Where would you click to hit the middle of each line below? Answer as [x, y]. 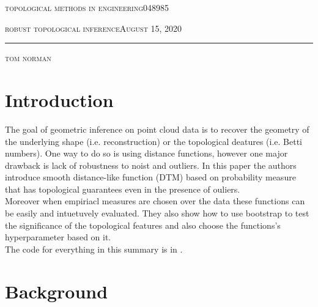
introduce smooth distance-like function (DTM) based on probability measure [150, 177]
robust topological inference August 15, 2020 [94, 28]
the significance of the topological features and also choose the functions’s [143, 225]
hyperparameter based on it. [58, 237]
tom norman [28, 58]
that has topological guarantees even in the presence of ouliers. [123, 189]
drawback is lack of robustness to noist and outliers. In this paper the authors [151, 165]
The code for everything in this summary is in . [94, 249]
